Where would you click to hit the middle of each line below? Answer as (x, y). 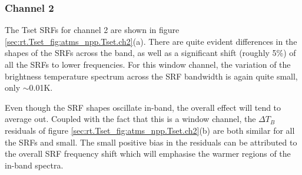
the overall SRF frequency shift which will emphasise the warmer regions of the (148, 153)
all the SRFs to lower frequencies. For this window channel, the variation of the (148, 64)
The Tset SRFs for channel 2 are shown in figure (92, 30)
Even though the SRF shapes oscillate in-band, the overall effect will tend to (143, 107)
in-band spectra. (34, 165)
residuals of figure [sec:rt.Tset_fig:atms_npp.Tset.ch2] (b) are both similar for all (150, 130)
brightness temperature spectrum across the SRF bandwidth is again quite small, (151, 76)
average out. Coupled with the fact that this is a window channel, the (130, 119)
